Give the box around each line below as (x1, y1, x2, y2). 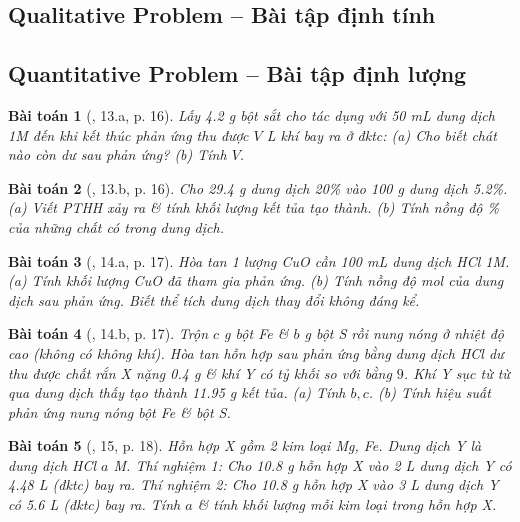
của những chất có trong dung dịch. (8, 216, 224, 237)
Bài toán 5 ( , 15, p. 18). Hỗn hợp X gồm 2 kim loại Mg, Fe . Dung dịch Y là (8, 435, 482, 456)
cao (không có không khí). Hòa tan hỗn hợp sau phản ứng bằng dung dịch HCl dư (8, 342, 504, 363)
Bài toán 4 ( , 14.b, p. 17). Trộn (8, 323, 209, 344)
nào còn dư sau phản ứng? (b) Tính (8, 144, 227, 165)
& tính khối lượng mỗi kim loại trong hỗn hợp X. (197, 494, 497, 515)
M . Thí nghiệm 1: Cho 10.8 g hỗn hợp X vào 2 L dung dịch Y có (113, 454, 512, 475)
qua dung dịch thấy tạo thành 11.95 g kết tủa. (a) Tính (8, 382, 346, 403)
